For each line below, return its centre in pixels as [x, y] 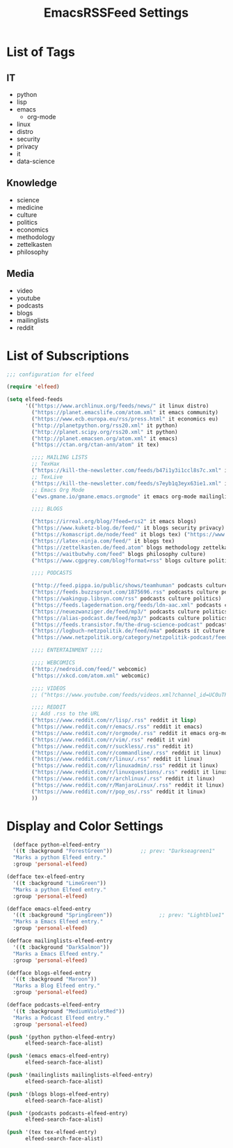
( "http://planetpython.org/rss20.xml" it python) [105, 425]
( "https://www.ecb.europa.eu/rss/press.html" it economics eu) [125, 419]
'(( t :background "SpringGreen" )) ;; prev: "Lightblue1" [119, 915]
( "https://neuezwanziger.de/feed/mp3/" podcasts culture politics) [131, 612]
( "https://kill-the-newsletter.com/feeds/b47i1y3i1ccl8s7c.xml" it [131, 471]
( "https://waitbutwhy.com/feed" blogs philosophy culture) [119, 554]
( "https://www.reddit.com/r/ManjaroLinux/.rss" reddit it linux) [128, 785]
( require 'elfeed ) [33, 387]
